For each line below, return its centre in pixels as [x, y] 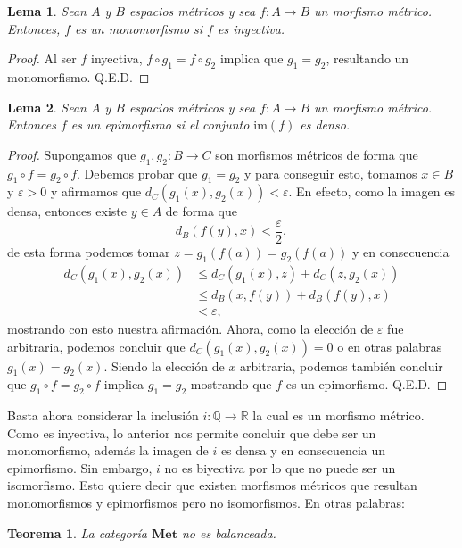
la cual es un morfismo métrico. [338, 415]
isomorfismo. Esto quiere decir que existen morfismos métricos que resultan [212, 485]
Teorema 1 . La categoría [77, 532]
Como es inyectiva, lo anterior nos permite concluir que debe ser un [192, 432]
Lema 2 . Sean [47, 107]
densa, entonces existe [67, 211]
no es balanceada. [229, 532]
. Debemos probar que [137, 173]
